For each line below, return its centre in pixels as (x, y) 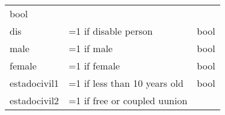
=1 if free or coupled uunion (128, 100)
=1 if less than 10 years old (126, 83)
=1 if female (94, 66)
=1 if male (91, 48)
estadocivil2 (34, 100)
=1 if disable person (110, 31)
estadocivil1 (34, 83)
